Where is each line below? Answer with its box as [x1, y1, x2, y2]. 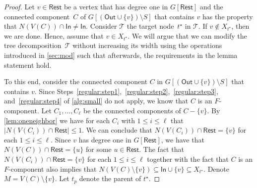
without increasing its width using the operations [72, 40, 222, 50]
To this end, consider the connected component [4, 76, 148, 87]
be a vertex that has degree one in [64, 1, 168, 11]
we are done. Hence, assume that [4, 30, 104, 41]
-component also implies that [8, 163, 97, 174]
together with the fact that [147, 153, 229, 164]
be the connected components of [83, 105, 181, 115]
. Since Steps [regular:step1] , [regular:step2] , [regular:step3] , [34, 86, 218, 96]
